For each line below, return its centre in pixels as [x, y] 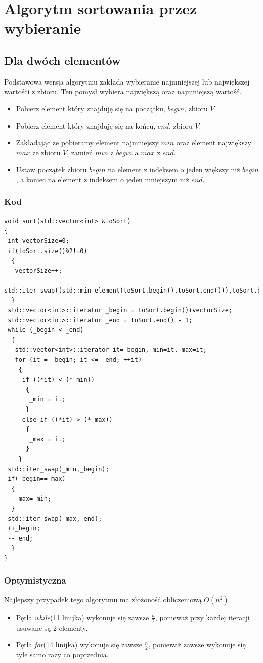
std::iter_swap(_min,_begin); [58, 469]
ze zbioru [47, 152]
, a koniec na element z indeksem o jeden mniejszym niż [102, 179]
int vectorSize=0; [38, 241]
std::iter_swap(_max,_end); [55, 519]
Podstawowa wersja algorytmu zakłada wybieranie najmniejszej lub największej [127, 81]
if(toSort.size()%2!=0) [48, 251]
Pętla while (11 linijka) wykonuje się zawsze [82, 617]
